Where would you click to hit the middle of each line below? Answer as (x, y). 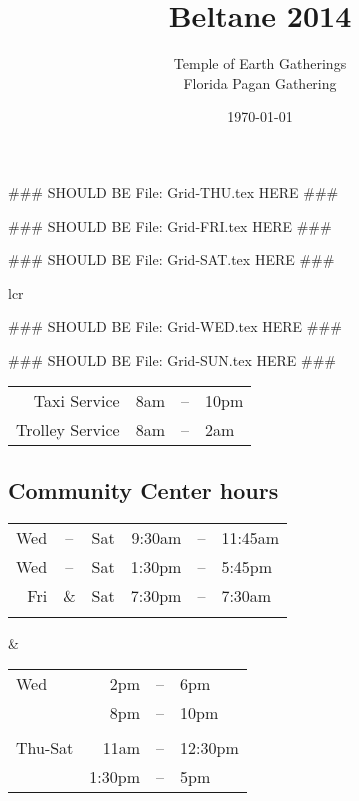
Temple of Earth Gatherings (260, 63)
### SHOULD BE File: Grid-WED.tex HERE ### (175, 326)
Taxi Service (76, 401)
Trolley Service (68, 430)
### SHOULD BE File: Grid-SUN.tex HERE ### (172, 359)
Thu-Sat (45, 748)
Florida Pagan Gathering (260, 82)
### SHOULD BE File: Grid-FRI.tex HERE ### (170, 225)
